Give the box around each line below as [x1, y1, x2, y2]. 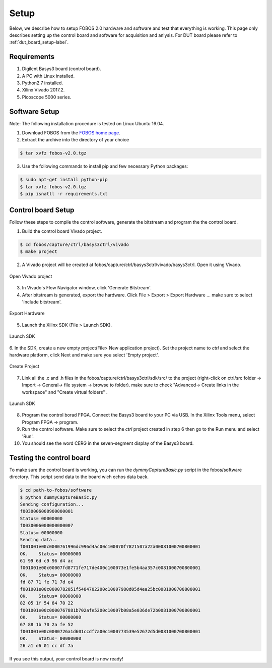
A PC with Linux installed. [22, 73, 75, 79]
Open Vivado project [9, 273, 52, 279]
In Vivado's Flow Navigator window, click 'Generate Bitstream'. [22, 285, 152, 291]
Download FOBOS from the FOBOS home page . [22, 130, 120, 136]
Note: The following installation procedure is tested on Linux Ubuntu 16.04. [9, 120, 164, 126]
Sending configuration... [20, 501, 84, 507]
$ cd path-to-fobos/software [20, 487, 92, 493]
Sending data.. [20, 537, 57, 542]
